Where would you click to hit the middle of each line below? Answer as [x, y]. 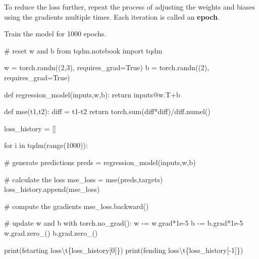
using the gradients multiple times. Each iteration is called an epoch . [112, 16]
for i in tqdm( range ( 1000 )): [46, 145]
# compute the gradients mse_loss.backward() [76, 206]
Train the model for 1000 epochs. [55, 34]
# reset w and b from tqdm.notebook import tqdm [83, 50]
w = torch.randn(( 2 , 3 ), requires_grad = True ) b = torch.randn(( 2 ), [107, 67]
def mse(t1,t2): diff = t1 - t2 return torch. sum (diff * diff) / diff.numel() [107, 111]
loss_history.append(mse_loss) [52, 189]
